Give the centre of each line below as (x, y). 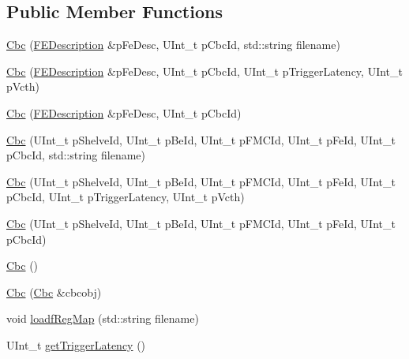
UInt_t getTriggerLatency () (76, 344)
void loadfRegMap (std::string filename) (103, 318)
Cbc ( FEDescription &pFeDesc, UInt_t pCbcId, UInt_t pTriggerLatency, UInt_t (204, 71)
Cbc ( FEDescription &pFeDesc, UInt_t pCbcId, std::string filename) (173, 45)
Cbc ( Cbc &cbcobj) (54, 292)
